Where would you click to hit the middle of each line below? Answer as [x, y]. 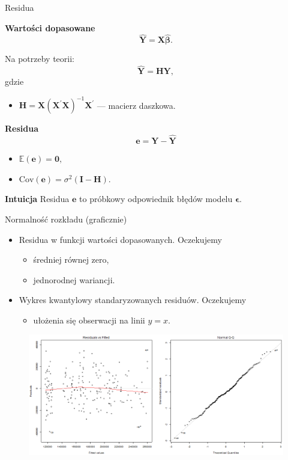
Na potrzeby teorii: [40, 59]
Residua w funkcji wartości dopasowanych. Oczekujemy [120, 239]
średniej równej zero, [71, 259]
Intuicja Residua [37, 199]
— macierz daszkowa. [136, 105]
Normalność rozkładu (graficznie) [66, 219]
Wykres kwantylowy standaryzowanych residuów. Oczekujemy [133, 300]
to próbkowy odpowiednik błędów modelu [156, 199]
